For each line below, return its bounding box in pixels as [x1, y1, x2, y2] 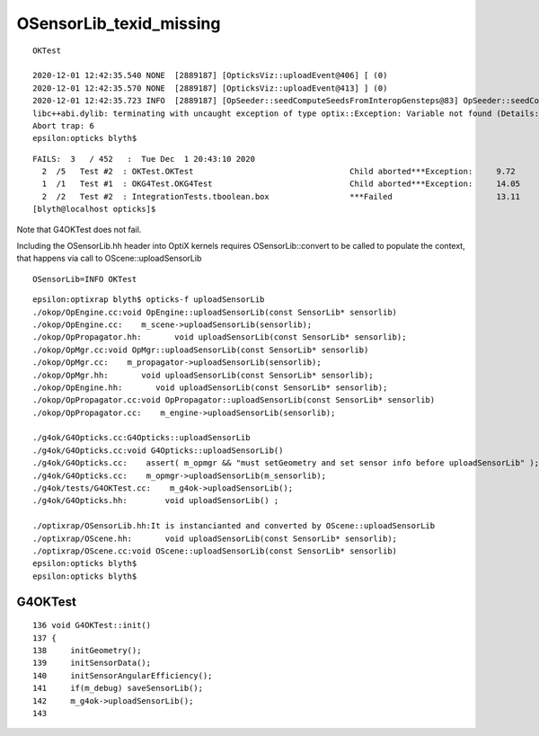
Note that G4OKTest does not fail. [16, 224, 142, 235]
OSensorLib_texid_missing [16, 13, 221, 33]
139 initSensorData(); [32, 658, 152, 669]
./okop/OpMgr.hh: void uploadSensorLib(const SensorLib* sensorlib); [32, 369, 374, 380]
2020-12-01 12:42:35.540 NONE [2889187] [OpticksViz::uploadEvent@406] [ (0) [32, 70, 388, 81]
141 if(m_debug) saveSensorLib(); [32, 683, 204, 694]
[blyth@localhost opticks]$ [32, 204, 156, 215]
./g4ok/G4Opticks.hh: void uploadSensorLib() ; [32, 495, 279, 506]
